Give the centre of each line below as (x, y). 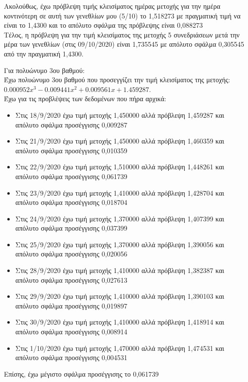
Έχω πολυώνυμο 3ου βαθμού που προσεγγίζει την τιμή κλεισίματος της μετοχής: (117, 80)
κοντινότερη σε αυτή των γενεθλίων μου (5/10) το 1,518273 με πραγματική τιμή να (122, 15)
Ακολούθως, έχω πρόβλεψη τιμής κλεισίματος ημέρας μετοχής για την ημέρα (112, 6)
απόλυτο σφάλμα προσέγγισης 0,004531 (71, 357)
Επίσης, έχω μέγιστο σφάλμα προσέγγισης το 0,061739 (81, 373)
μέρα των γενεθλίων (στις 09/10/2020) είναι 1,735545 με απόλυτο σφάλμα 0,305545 (124, 44)
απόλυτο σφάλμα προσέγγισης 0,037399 (71, 228)
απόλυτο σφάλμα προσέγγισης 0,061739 (71, 176)
